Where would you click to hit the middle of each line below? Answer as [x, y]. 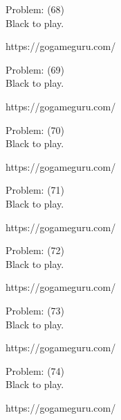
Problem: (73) [35, 310]
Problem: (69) [35, 69]
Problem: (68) [35, 9]
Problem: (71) [35, 190]
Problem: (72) [35, 250]
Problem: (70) [35, 129]
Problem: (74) [35, 370]
